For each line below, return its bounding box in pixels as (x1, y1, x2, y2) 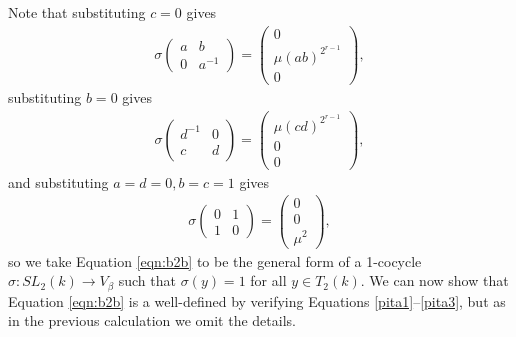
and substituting (8, 171, 109, 192)
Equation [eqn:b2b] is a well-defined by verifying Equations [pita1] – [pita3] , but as (8, 290, 506, 311)
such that (118, 270, 176, 291)
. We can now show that (360, 270, 509, 291)
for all (250, 270, 287, 291)
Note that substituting (8, 2, 146, 22)
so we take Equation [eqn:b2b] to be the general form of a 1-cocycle (8, 250, 422, 271)
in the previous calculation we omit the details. (8, 310, 296, 331)
